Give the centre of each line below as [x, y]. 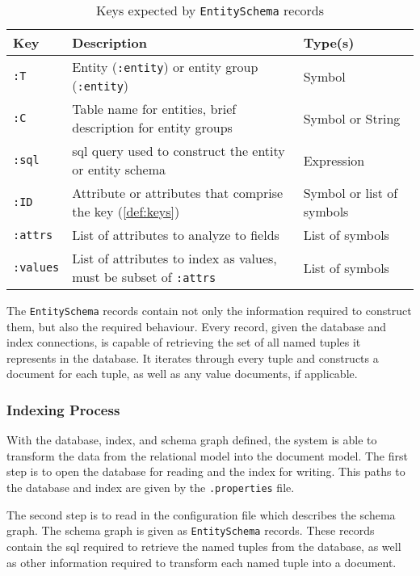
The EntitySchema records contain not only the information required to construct [209, 310]
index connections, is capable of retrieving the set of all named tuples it [184, 342]
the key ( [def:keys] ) [126, 211]
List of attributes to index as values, [174, 258]
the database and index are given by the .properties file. [151, 488]
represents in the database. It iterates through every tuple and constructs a [193, 357]
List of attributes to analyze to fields [176, 235]
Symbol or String [352, 118]
